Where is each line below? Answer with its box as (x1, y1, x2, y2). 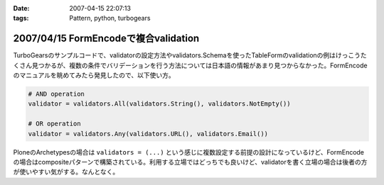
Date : (13, 4, 30, 12)
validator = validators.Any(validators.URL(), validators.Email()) (28, 130, 269, 138)
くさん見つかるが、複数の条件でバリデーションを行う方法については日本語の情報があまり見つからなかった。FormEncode (13, 61, 368, 69)
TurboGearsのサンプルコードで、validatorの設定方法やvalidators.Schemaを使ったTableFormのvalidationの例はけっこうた (13, 51, 368, 60)
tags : (13, 14, 29, 23)
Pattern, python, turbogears (69, 14, 151, 23)
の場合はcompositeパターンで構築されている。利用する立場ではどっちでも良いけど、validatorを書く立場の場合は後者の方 (13, 158, 368, 166)
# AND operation (28, 90, 85, 99)
